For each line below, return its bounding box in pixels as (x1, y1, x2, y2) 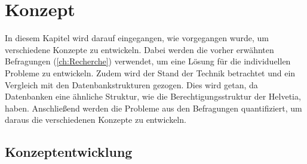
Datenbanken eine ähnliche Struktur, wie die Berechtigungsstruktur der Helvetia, (5, 90, 301, 103)
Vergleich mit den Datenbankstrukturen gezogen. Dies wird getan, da (5, 78, 258, 91)
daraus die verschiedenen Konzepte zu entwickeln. (5, 113, 186, 126)
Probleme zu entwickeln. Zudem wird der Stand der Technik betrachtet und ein (5, 66, 296, 79)
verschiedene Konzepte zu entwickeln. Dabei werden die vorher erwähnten (5, 43, 274, 55)
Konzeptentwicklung (5, 143, 133, 161)
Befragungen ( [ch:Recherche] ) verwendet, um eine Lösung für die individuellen (5, 55, 291, 67)
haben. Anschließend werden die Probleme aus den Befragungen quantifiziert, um (5, 101, 302, 114)
